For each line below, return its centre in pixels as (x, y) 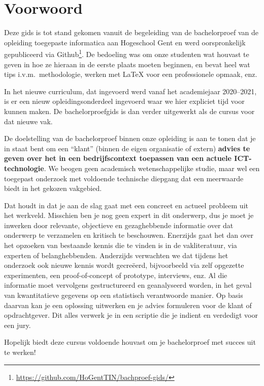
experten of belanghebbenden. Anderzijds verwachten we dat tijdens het (116, 255)
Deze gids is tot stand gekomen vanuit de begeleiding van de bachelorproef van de (131, 32)
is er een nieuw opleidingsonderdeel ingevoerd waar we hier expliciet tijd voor (124, 101)
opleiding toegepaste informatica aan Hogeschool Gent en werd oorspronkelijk (125, 42)
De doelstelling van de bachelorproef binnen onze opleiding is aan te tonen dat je (130, 138)
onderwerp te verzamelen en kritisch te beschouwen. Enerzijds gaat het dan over (129, 235)
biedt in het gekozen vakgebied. (53, 188)
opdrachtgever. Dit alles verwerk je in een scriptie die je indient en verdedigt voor (131, 315)
